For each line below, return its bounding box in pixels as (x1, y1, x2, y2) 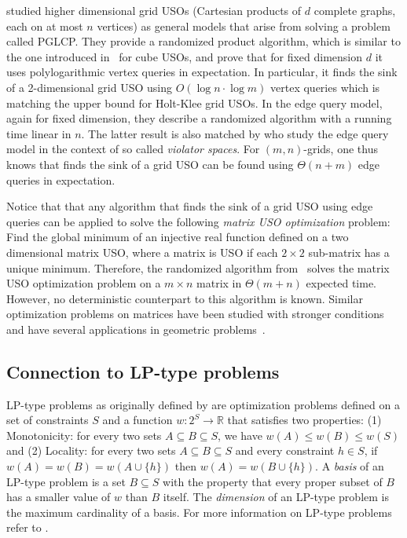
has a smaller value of (6, 489, 111, 505)
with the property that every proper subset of (163, 473, 383, 489)
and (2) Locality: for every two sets (6, 442, 176, 459)
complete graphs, (313, 2, 396, 18)
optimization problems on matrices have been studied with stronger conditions (6, 306, 384, 322)
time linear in (6, 125, 71, 141)
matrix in (196, 275, 242, 291)
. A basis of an (315, 458, 384, 474)
